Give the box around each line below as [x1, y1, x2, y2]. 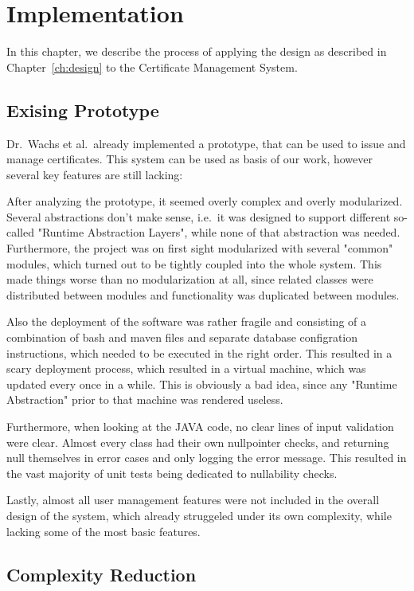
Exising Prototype [6, 97, 159, 122]
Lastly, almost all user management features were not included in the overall [6, 491, 380, 508]
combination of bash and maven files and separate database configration [6, 329, 358, 346]
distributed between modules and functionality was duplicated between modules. [6, 286, 400, 303]
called [6, 224, 34, 241]
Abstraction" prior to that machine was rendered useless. [6, 391, 283, 408]
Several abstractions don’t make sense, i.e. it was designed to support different [6, 208, 391, 225]
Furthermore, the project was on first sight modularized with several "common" [6, 240, 393, 256]
